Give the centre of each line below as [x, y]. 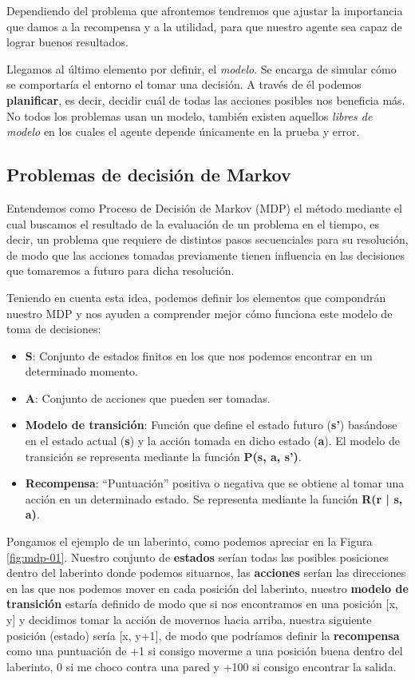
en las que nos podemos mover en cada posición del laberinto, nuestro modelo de [207, 588]
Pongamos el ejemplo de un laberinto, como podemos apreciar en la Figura [190, 541]
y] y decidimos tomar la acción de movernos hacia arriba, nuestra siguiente [189, 620]
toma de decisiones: [54, 329]
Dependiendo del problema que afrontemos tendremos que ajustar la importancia [205, 10]
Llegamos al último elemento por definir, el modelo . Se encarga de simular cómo [202, 68]
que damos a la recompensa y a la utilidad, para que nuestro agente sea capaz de [204, 26]
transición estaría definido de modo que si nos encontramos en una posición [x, [202, 604]
